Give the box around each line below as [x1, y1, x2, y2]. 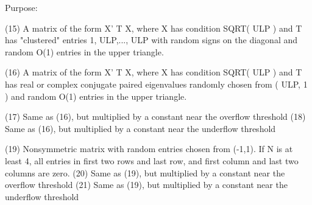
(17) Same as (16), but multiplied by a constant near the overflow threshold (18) [5, 110, 306, 123]
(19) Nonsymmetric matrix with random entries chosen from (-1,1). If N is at [5, 142, 293, 155]
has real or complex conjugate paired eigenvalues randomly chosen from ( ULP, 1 [5, 77, 308, 90]
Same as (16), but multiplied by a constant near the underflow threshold [5, 122, 276, 134]
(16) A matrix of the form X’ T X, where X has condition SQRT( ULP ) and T [5, 66, 302, 78]
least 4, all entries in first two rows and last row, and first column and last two [5, 154, 299, 167]
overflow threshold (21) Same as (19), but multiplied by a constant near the [5, 178, 288, 191]
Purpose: [5, 1, 38, 13]
